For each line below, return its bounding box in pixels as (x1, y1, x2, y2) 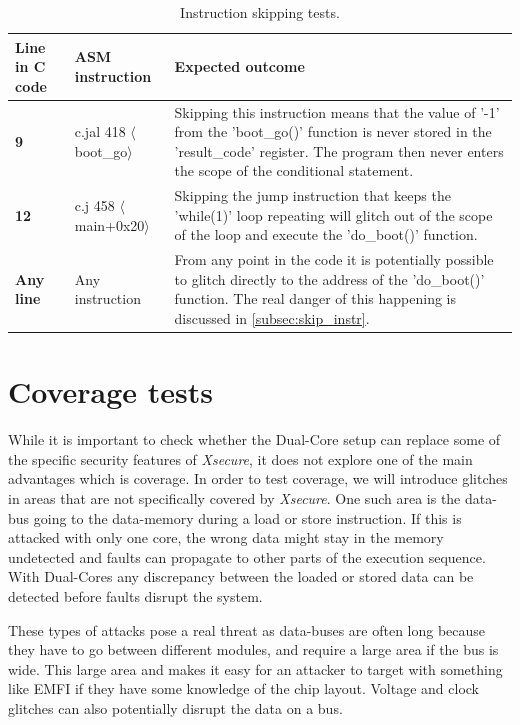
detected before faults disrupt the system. (8, 586, 263, 607)
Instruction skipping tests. (180, 2, 340, 22)
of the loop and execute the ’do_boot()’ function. (174, 224, 478, 245)
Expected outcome (174, 56, 305, 77)
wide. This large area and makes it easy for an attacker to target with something (8, 658, 503, 679)
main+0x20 (74, 214, 145, 235)
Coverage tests (8, 371, 214, 412)
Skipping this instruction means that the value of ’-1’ (174, 101, 500, 122)
